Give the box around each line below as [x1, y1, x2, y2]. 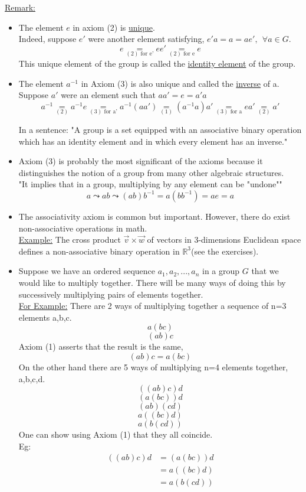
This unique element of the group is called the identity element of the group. [18, 57, 296, 69]
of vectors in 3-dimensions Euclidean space [147, 233, 301, 246]
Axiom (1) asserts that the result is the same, [18, 340, 183, 353]
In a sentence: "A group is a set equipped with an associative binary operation [18, 123, 302, 135]
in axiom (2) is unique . [73, 21, 155, 33]
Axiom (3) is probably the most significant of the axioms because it [18, 155, 263, 167]
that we [251, 265, 279, 277]
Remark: [5, 1, 35, 13]
